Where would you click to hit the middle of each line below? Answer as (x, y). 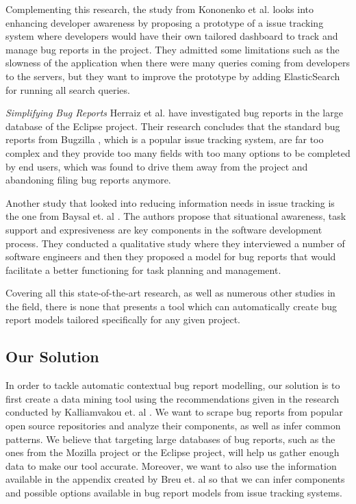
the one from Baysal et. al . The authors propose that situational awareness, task (176, 216)
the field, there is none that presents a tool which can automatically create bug (171, 306)
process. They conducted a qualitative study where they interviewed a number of (175, 243)
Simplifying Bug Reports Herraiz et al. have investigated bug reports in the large (174, 113)
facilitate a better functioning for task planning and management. (143, 269)
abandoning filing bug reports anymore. (88, 180)
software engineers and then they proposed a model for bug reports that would (171, 256)
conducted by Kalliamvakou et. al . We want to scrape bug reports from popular (174, 412)
